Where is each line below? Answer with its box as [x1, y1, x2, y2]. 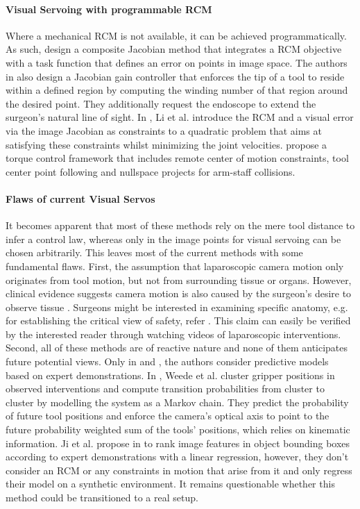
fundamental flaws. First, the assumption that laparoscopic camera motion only [6, 258, 344, 273]
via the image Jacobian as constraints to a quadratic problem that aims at [6, 123, 322, 137]
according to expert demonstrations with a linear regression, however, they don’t [6, 449, 349, 464]
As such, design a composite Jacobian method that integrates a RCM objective [6, 42, 342, 56]
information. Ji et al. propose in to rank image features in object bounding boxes [6, 435, 350, 450]
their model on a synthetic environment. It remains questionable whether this [6, 476, 335, 491]
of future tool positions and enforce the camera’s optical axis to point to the [6, 408, 329, 423]
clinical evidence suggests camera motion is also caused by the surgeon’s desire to [6, 286, 352, 301]
